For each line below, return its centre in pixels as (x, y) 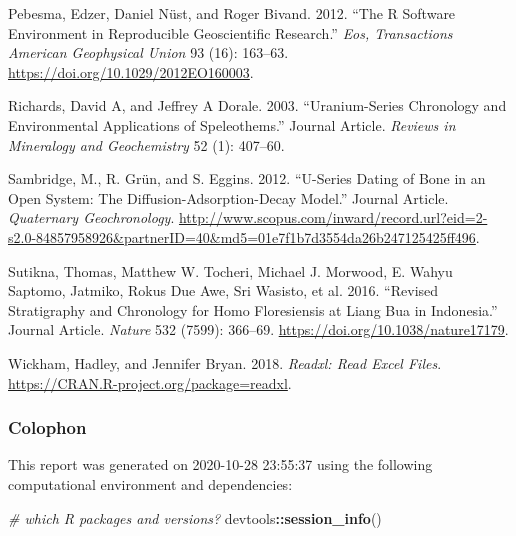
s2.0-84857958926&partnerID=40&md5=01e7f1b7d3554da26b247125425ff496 (242, 236)
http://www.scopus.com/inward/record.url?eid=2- (333, 217)
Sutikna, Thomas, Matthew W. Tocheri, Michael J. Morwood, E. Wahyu (230, 270)
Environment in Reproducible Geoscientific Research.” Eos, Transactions (230, 32)
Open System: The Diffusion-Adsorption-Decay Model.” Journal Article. (228, 197)
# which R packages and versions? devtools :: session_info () (195, 517)
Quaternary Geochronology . (91, 217)
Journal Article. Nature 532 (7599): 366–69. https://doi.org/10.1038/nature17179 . (258, 329)
